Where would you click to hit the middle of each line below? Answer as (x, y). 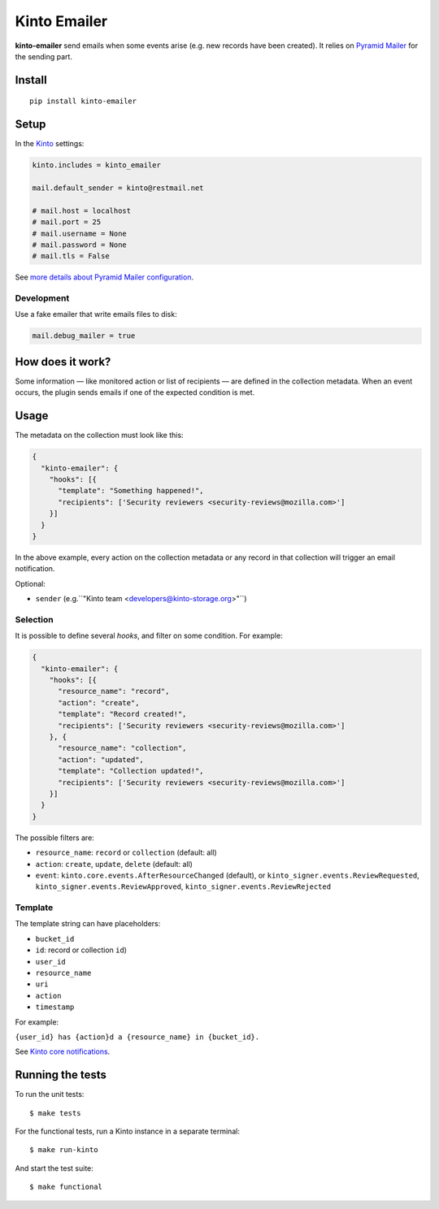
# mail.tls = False (71, 256)
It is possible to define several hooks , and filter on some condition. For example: (149, 636)
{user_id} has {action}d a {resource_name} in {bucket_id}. (137, 1037)
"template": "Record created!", (122, 714)
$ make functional (66, 1187)
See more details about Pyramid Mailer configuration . (104, 277)
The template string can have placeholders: (88, 924)
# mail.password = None (80, 245)
